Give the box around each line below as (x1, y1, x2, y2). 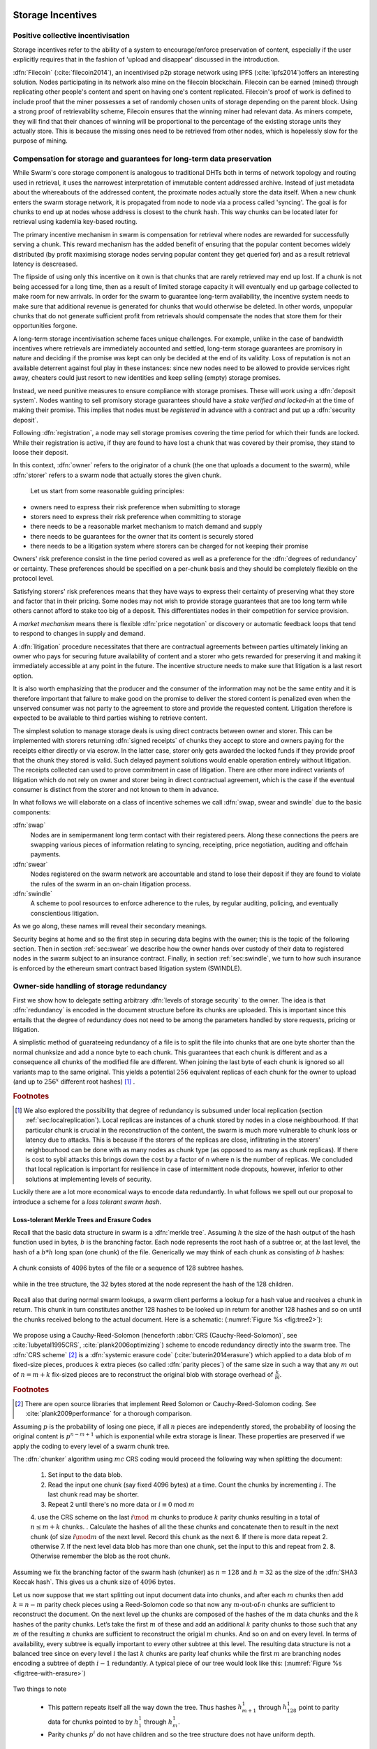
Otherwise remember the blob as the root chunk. (30, 1552, 171, 1560)
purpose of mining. (13, 136, 68, 145)
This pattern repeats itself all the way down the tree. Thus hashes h (47, 1703, 242, 1711)
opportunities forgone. (13, 322, 78, 330)
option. (13, 672, 34, 680)
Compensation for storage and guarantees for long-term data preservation (13, 154, 272, 164)
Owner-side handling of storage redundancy (13, 982, 168, 991)
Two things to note (13, 1685, 67, 1693)
